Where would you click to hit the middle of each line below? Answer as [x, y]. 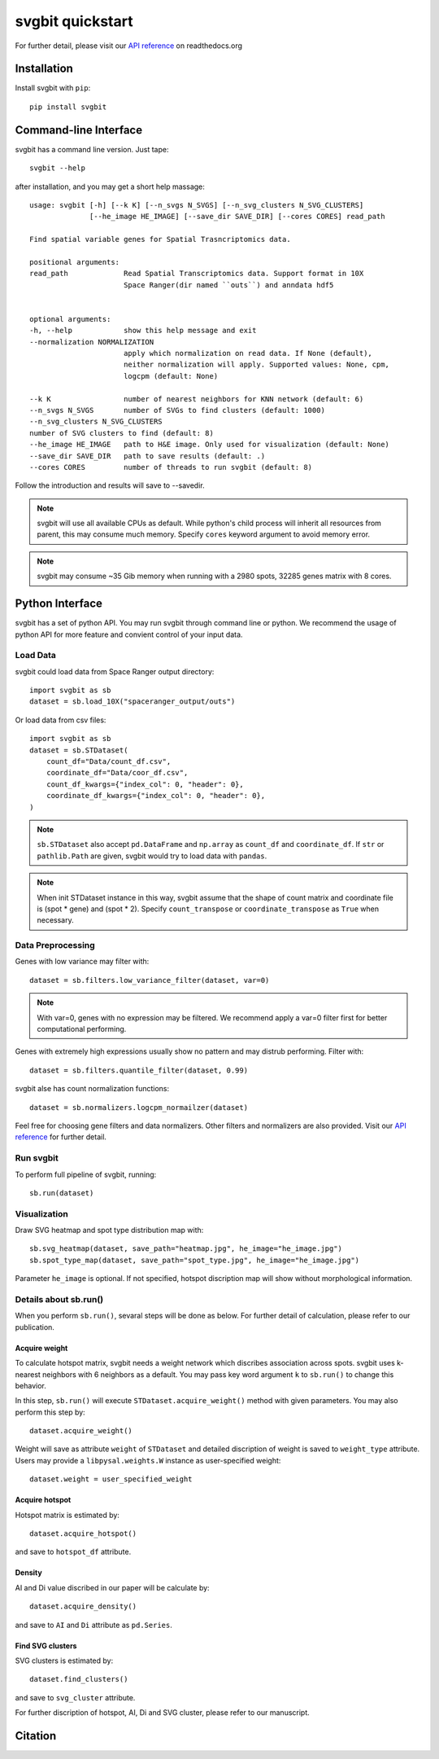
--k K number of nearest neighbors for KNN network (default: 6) [197, 399]
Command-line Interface [78, 130]
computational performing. [82, 1029]
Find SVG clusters [46, 1646]
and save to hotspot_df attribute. [73, 1552]
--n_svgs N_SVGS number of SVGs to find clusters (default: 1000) [177, 410]
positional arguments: [75, 262]
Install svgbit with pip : [53, 88]
